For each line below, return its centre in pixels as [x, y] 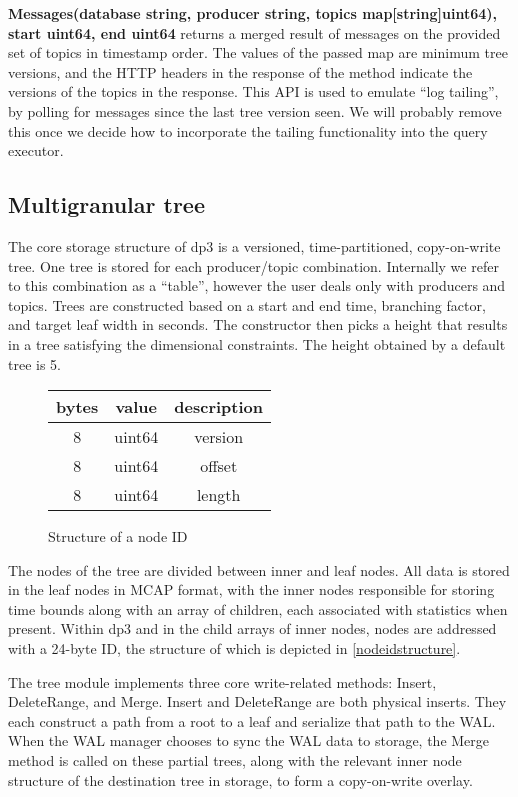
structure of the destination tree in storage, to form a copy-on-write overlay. [240, 779]
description [219, 407]
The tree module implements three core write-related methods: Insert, [222, 681]
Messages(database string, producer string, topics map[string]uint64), [252, 13]
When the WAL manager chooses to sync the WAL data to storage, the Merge [249, 740]
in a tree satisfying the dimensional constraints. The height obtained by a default [257, 343]
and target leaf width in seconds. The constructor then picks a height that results [258, 324]
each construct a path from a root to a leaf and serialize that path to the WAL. [252, 720]
